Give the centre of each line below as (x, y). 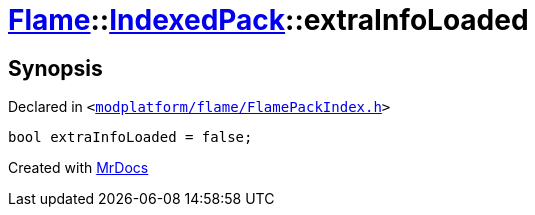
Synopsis (55, 68)
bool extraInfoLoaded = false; (130, 137)
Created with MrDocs (78, 168)
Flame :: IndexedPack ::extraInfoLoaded (268, 20)
